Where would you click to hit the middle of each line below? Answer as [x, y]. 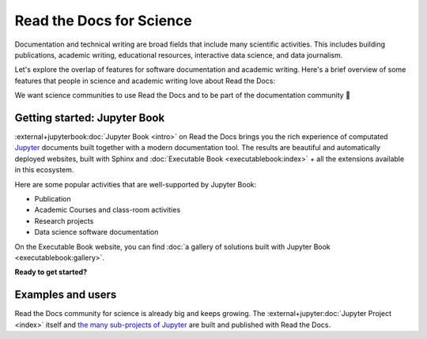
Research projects [64, 220]
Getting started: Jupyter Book [90, 117]
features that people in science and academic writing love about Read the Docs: [145, 81]
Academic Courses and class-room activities [108, 210]
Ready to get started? [51, 272]
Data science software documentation [96, 232]
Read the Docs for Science [104, 21]
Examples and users [66, 295]
